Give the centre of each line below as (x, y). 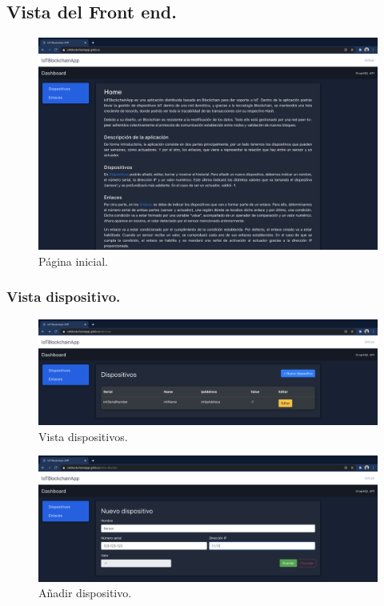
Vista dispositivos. (83, 436)
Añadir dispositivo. (85, 593)
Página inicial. (73, 261)
